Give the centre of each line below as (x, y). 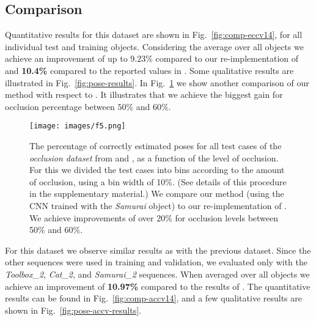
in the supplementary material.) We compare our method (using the (157, 194)
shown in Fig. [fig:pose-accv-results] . (73, 310)
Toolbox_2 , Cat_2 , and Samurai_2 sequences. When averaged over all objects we (157, 274)
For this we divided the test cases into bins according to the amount (157, 170)
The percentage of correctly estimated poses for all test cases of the (156, 146)
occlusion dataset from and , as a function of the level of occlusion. (154, 157)
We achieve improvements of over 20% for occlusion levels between (154, 217)
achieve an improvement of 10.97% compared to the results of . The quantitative (158, 286)
